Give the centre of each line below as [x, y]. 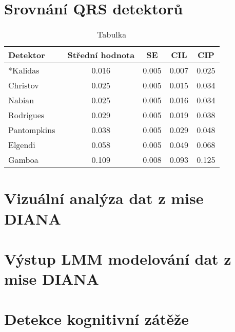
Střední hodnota [101, 55]
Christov [24, 85]
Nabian [21, 100]
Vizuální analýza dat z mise [104, 198]
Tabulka [112, 34]
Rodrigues [26, 115]
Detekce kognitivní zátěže [97, 319]
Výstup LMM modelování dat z [118, 258]
